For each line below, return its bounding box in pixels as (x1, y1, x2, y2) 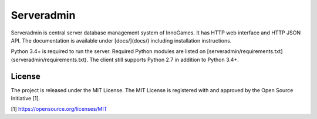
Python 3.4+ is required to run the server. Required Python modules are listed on (11, 48, 206, 55)
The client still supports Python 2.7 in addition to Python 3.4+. (89, 56, 239, 63)
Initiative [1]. (11, 95, 41, 102)
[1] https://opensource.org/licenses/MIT (11, 106, 107, 113)
